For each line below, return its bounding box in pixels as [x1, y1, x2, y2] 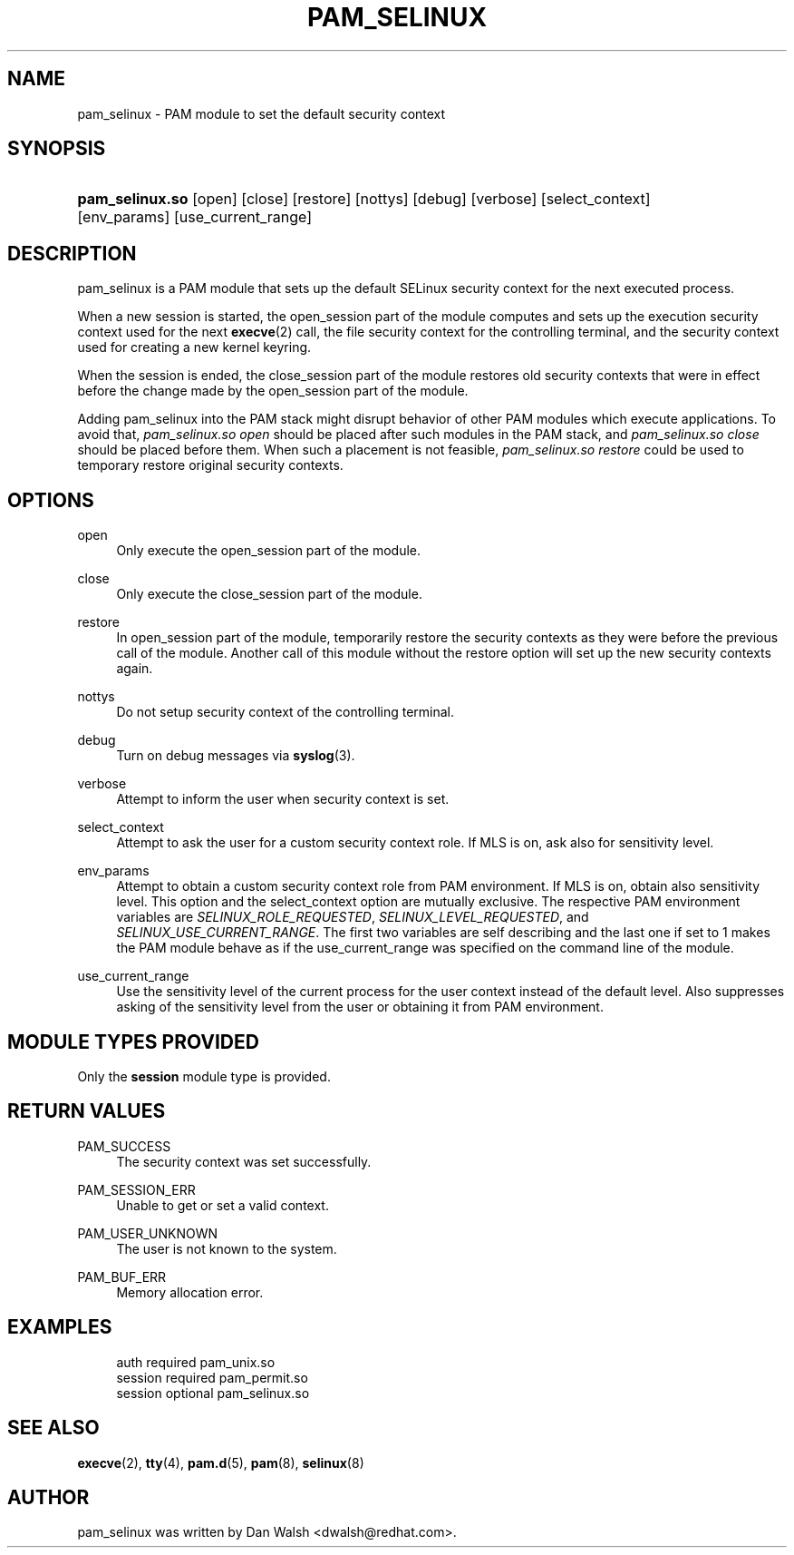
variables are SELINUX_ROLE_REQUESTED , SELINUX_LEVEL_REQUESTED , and [116, 909, 589, 925]
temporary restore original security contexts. [77, 457, 344, 474]
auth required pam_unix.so [116, 1354, 276, 1370]
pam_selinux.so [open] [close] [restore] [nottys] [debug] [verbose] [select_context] [77, 190, 651, 209]
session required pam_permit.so [116, 1369, 308, 1385]
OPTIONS [7, 488, 94, 512]
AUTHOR [7, 1485, 90, 1509]
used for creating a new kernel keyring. [77, 339, 312, 356]
